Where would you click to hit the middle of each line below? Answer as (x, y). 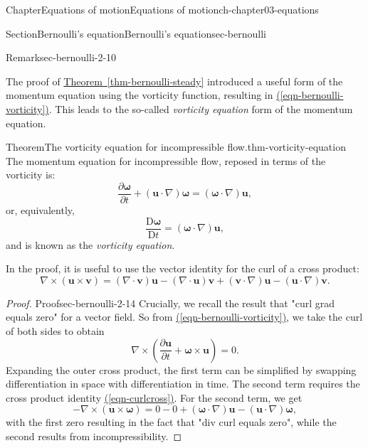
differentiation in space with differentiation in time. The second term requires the (183, 384)
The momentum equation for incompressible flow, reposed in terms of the (166, 160)
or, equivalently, (40, 210)
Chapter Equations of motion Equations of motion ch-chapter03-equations (162, 9)
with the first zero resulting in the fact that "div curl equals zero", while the (171, 422)
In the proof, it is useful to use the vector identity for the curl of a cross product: (183, 268)
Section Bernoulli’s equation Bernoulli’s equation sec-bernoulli (136, 33)
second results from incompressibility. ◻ (94, 436)
